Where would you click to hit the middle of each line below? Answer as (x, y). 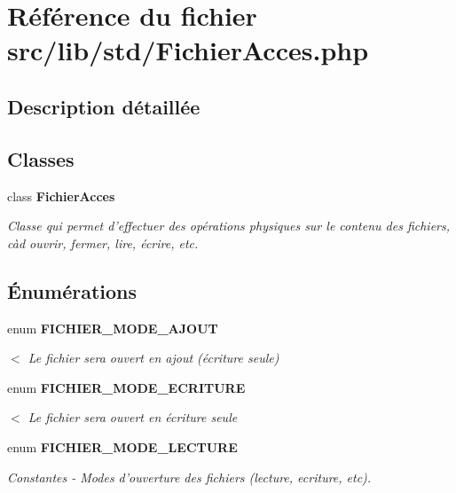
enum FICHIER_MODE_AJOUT (113, 328)
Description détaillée (104, 106)
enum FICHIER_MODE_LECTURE (122, 446)
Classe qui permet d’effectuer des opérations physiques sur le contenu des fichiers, (229, 226)
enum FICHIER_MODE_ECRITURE (126, 387)
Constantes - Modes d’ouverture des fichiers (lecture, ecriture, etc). (189, 477)
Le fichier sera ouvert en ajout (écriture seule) (153, 358)
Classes (41, 158)
